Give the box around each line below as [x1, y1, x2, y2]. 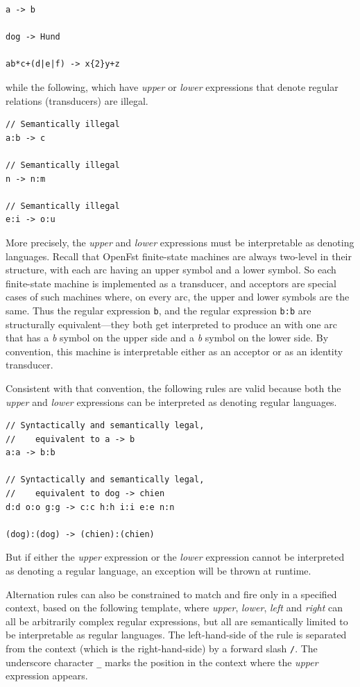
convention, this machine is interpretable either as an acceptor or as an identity [6, 343, 343, 358]
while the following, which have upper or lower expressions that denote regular [6, 79, 338, 94]
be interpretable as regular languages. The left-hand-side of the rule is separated [6, 627, 347, 642]
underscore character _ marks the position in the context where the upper [6, 654, 318, 669]
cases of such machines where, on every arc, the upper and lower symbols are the [6, 289, 350, 304]
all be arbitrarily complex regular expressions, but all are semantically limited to [6, 613, 348, 628]
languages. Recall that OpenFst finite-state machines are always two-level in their [6, 248, 352, 263]
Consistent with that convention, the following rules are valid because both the [6, 380, 341, 395]
